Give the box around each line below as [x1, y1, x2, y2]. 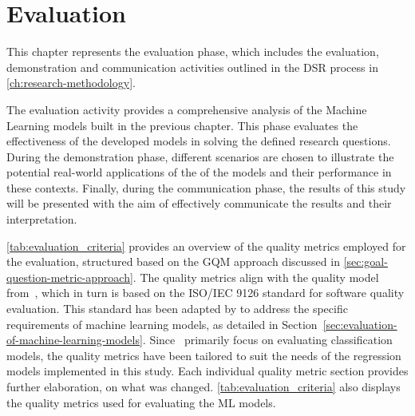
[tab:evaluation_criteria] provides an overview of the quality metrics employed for [6, 237, 406, 254]
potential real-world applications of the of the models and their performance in [6, 164, 392, 180]
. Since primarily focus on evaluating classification [142, 331, 393, 348]
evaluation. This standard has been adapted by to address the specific [6, 300, 348, 317]
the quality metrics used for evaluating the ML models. [6, 394, 276, 410]
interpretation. [6, 211, 77, 228]
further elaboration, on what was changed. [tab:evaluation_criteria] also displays [6, 378, 401, 394]
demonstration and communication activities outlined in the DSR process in [6, 58, 378, 75]
